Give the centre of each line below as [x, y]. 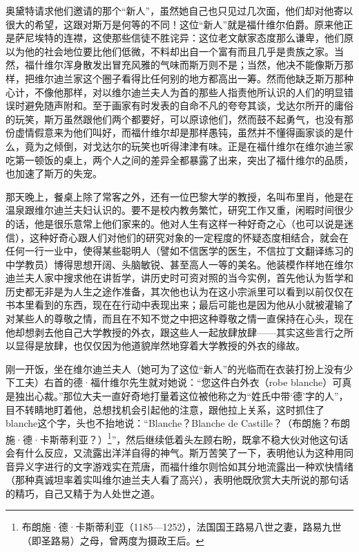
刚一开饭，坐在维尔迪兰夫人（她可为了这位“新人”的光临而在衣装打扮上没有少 [179, 368]
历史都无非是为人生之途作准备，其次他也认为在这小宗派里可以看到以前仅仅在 [179, 291]
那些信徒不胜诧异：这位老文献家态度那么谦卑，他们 [227, 38]
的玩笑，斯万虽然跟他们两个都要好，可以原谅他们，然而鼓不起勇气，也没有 [175, 119]
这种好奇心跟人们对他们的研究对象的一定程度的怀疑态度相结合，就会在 [189, 237]
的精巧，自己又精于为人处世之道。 [83, 493]
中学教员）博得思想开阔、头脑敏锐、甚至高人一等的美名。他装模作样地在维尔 [179, 264]
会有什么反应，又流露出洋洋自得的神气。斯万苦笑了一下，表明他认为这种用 [175, 453]
